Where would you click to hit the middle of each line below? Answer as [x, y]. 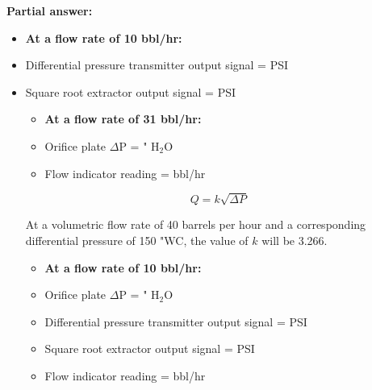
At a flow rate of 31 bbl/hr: [123, 119]
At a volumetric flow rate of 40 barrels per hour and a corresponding [196, 224]
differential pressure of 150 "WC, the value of [137, 240]
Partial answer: [50, 10]
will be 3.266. [295, 240]
